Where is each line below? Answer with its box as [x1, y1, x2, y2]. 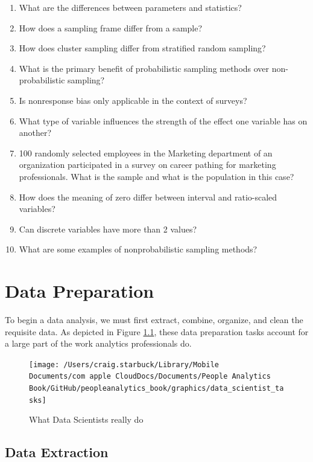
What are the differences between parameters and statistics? [19, 1, 242, 13]
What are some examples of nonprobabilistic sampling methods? [19, 243, 258, 255]
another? [19, 126, 52, 139]
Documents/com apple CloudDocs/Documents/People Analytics [29, 372, 271, 381]
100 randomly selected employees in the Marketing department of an [19, 146, 273, 159]
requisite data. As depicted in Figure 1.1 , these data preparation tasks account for [5, 325, 309, 338]
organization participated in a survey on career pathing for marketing [19, 158, 276, 171]
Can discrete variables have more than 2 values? [19, 222, 197, 235]
